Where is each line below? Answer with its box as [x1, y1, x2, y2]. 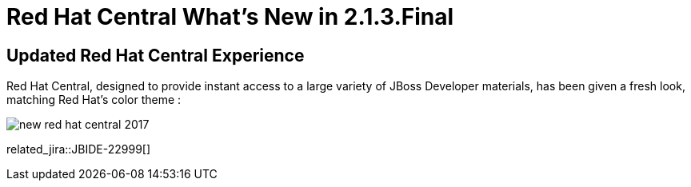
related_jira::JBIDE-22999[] [6, 142, 151, 157]
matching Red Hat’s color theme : [6, 93, 182, 107]
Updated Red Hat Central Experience [6, 45, 305, 66]
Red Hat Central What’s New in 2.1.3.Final [6, 3, 454, 30]
